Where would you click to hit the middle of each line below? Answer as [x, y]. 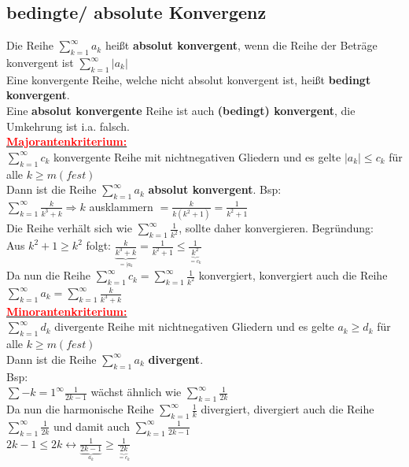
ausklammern [121, 206]
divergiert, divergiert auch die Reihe [287, 409]
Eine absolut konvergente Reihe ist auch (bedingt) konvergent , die [181, 110]
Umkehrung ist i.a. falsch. [68, 126]
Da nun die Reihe [48, 275]
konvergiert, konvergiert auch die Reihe [293, 275]
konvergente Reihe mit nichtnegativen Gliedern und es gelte [197, 156]
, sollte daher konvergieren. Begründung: [276, 228]
